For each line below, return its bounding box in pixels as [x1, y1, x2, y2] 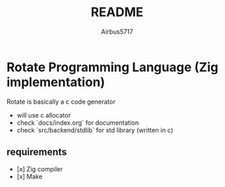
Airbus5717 [100, 27, 134, 36]
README [90, 4, 144, 20]
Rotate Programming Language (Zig [6, 59, 219, 75]
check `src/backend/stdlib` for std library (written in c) [16, 125, 173, 134]
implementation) [6, 74, 106, 90]
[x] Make [16, 172, 43, 181]
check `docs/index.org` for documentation [16, 118, 139, 127]
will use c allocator [16, 111, 71, 119]
